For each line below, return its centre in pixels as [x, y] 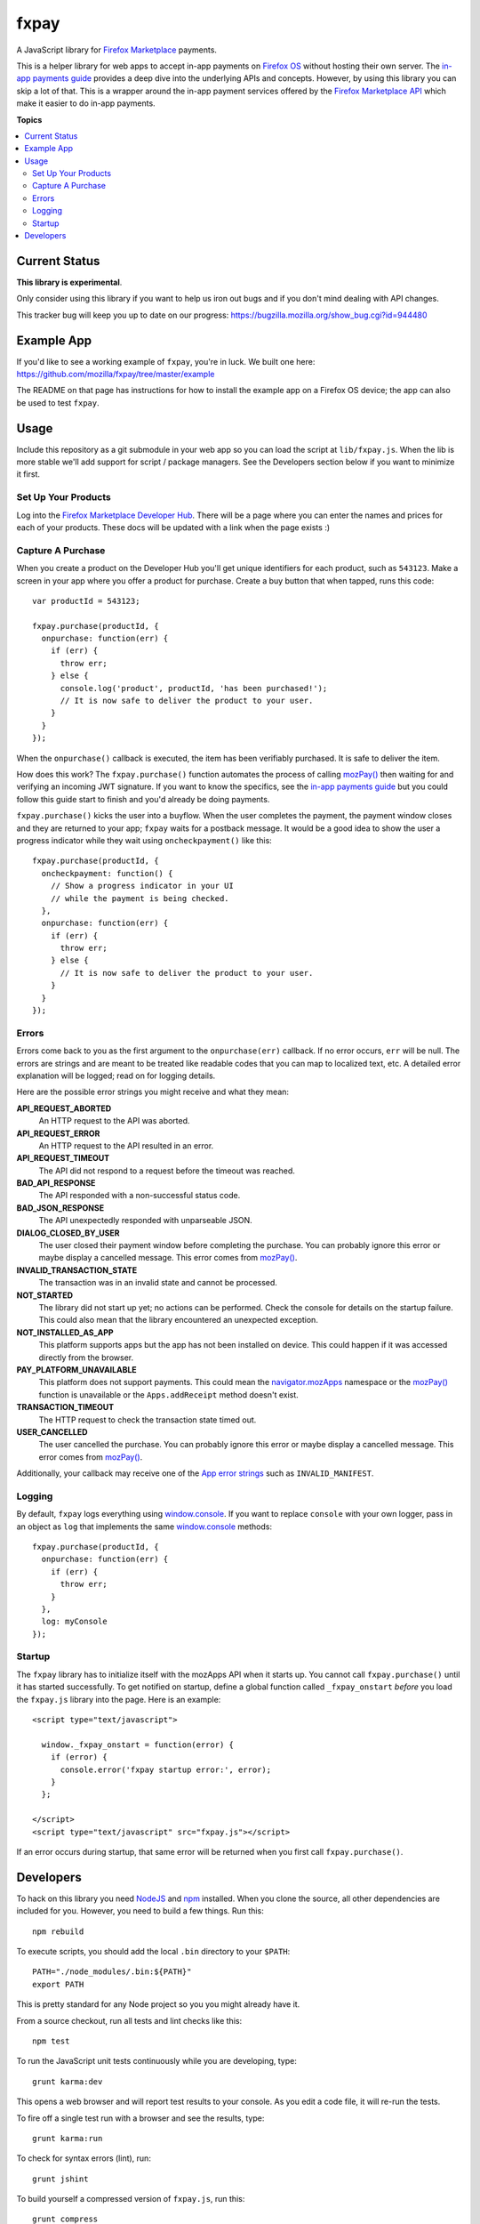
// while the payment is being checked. [140, 898]
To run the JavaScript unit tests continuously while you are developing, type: [157, 2061]
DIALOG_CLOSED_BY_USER [68, 1233]
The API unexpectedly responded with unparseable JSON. [145, 1221]
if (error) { [79, 1757]
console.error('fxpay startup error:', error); [165, 1769]
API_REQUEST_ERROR [58, 1133]
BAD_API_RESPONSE [56, 1183]
